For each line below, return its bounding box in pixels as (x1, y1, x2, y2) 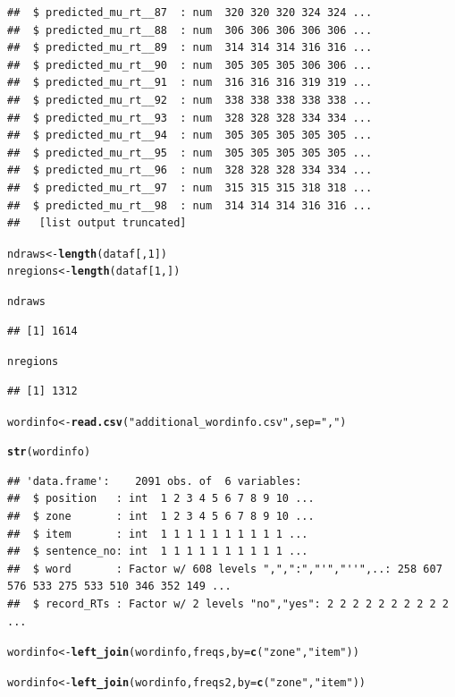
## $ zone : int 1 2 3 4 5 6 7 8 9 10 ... (7, 510, 315, 523)
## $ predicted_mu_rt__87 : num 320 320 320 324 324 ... (7, 6, 373, 19)
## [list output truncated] (7, 217, 187, 230)
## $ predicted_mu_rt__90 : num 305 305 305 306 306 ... (7, 58, 373, 72)
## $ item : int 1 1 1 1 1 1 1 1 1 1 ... (7, 527, 308, 540)
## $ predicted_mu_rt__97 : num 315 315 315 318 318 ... (7, 181, 373, 194)
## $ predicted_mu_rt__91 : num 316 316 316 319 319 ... (7, 76, 373, 89)
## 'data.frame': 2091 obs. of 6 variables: (7, 474, 302, 488)
